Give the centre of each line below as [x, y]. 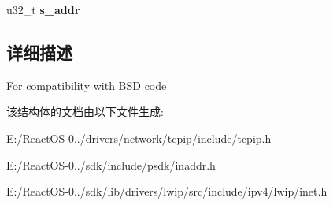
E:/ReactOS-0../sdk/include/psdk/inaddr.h [111, 164]
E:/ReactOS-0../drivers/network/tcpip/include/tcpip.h [139, 138]
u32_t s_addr [43, 9]
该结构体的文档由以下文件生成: [85, 112]
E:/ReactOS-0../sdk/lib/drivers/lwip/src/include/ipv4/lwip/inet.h [167, 191]
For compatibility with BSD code [87, 85]
